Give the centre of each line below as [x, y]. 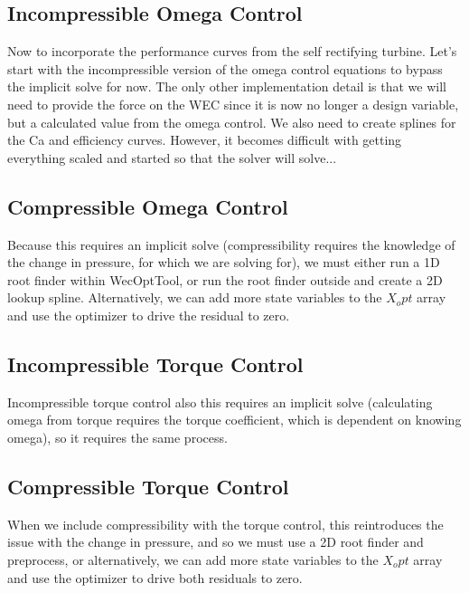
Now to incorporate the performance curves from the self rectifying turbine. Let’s [232, 51]
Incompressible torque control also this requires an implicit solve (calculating [220, 402]
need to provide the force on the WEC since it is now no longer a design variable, [233, 104]
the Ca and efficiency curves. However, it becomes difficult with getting [205, 140]
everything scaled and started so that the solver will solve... [172, 157]
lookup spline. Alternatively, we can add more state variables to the [195, 297]
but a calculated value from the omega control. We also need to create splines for [232, 122]
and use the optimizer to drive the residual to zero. [149, 315]
